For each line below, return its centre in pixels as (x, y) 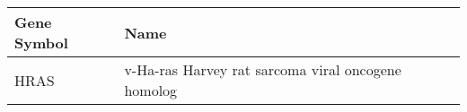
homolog (151, 90)
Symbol (41, 43)
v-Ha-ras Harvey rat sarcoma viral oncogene (263, 69)
